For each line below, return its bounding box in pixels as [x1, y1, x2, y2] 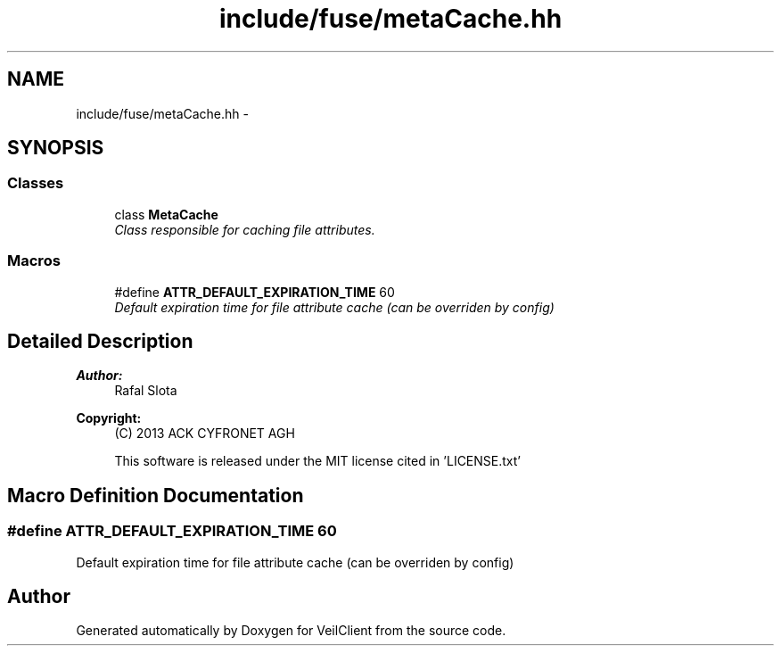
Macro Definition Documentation [7, 484, 304, 507]
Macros [7, 252, 61, 270]
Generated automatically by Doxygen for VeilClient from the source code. [76, 623, 506, 639]
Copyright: [76, 410, 142, 426]
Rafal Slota [114, 383, 177, 399]
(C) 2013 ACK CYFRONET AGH [114, 426, 295, 442]
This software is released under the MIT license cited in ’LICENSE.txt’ [114, 453, 521, 469]
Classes [7, 174, 64, 193]
